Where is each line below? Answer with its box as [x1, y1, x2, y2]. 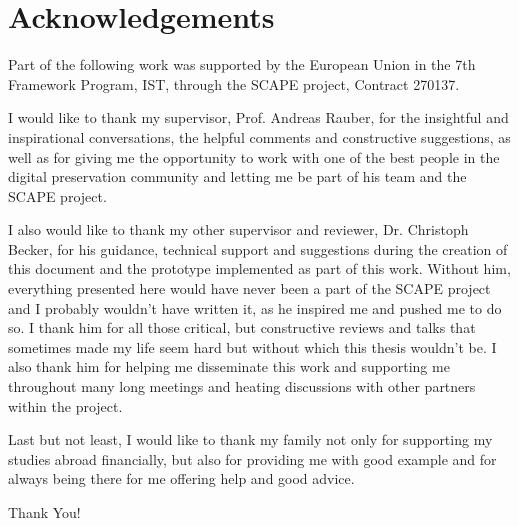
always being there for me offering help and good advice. [8, 468, 355, 489]
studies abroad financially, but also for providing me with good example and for [8, 448, 497, 469]
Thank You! [8, 502, 81, 522]
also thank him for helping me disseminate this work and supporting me [8, 356, 450, 377]
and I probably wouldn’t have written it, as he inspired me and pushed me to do [8, 297, 502, 318]
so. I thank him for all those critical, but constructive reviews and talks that [8, 317, 476, 338]
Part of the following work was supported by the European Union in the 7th [8, 54, 476, 75]
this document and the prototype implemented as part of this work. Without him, [8, 258, 511, 279]
